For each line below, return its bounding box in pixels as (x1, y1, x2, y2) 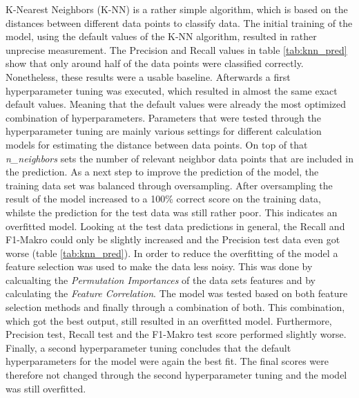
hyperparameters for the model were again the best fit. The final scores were (6, 354, 329, 368)
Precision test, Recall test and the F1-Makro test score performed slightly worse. (6, 327, 347, 341)
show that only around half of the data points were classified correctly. (6, 56, 304, 70)
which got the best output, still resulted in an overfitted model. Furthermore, (6, 313, 332, 328)
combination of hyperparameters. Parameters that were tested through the (6, 110, 321, 124)
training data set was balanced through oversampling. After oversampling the (6, 178, 333, 192)
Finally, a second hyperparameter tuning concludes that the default (6, 340, 291, 354)
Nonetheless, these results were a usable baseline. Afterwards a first (6, 69, 291, 84)
